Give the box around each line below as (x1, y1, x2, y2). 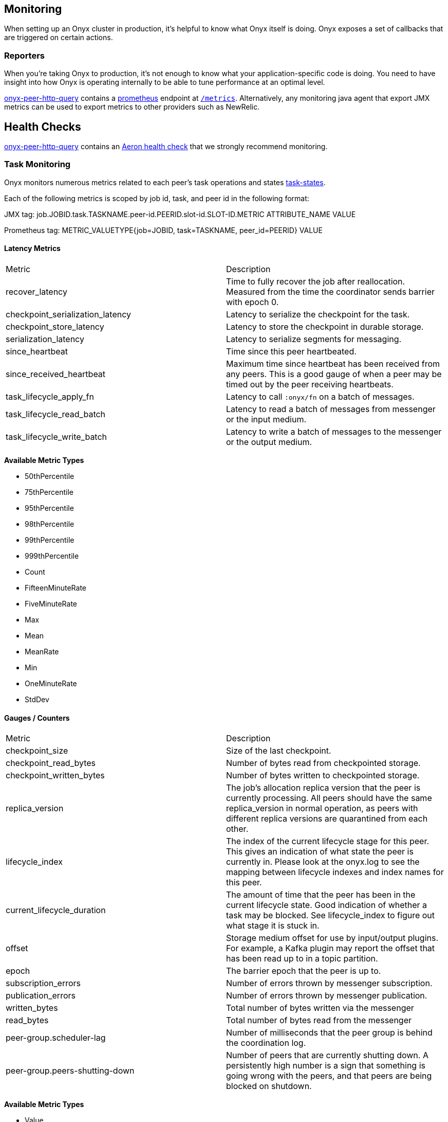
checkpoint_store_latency (6, 321, 104, 332)
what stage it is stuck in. (226, 920, 320, 931)
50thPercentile (25, 471, 74, 480)
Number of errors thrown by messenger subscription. (226, 978, 433, 989)
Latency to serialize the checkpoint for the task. (226, 309, 410, 319)
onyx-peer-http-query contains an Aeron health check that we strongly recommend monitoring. (4, 142, 328, 151)
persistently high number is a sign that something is (226, 1060, 425, 1071)
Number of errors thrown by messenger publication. (226, 990, 427, 1001)
